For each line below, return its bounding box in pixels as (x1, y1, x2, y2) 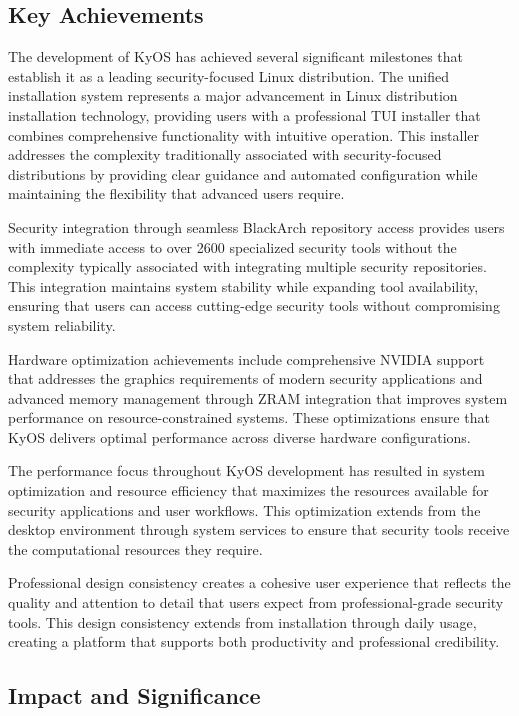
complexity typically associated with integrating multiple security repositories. (8, 256, 487, 277)
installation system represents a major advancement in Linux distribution (8, 85, 458, 106)
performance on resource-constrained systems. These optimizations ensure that (8, 407, 490, 428)
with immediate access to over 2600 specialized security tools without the (8, 236, 457, 257)
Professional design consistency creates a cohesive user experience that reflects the (8, 572, 511, 593)
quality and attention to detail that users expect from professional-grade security (8, 592, 504, 613)
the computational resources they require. (8, 538, 263, 559)
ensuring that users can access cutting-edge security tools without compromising (8, 295, 500, 316)
